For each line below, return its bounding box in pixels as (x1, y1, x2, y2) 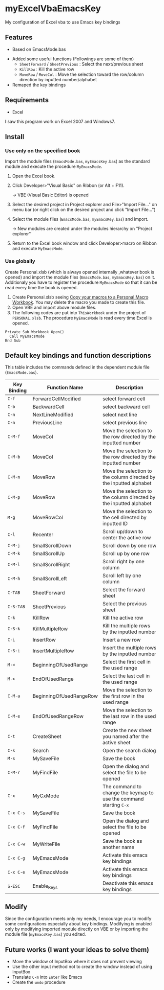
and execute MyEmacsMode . (12, 246, 64, 252)
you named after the (102, 733, 149, 740)
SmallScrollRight (32, 561, 70, 568)
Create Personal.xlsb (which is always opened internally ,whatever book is (5, 269, 155, 275)
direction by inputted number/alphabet (19, 76, 97, 82)
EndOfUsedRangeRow (32, 713, 84, 720)
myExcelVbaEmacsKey (5, 3, 101, 14)
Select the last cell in (102, 672, 150, 679)
